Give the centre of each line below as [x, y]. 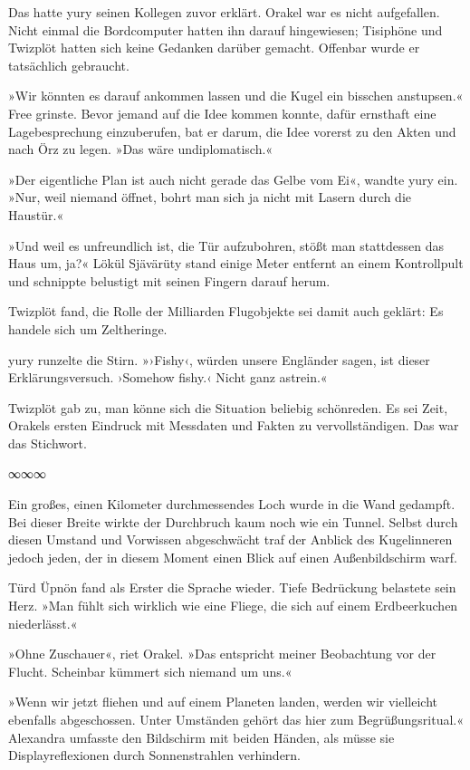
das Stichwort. [48, 443]
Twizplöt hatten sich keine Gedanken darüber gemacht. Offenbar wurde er [214, 48]
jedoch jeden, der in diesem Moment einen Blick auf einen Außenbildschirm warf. [233, 557]
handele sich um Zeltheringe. [88, 328]
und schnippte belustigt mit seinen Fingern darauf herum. [169, 280]
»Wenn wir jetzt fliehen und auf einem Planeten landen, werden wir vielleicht [223, 702]
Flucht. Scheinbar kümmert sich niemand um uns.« [150, 671]
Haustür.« [36, 214]
